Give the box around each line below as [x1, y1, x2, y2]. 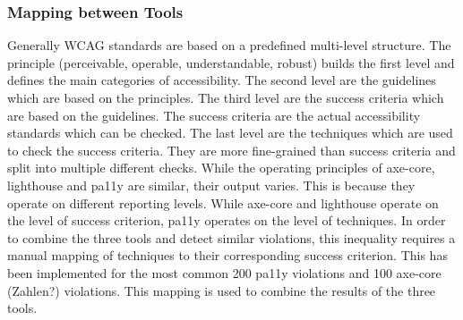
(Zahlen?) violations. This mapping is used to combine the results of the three [7, 281, 436, 299]
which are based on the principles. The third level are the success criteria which [7, 88, 444, 106]
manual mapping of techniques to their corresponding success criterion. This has [7, 246, 448, 265]
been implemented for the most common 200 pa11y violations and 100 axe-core [7, 263, 442, 282]
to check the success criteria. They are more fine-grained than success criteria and [7, 140, 456, 159]
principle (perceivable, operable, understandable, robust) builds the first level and [7, 53, 455, 72]
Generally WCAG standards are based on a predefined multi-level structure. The [7, 36, 451, 55]
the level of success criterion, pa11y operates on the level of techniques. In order [7, 211, 446, 230]
